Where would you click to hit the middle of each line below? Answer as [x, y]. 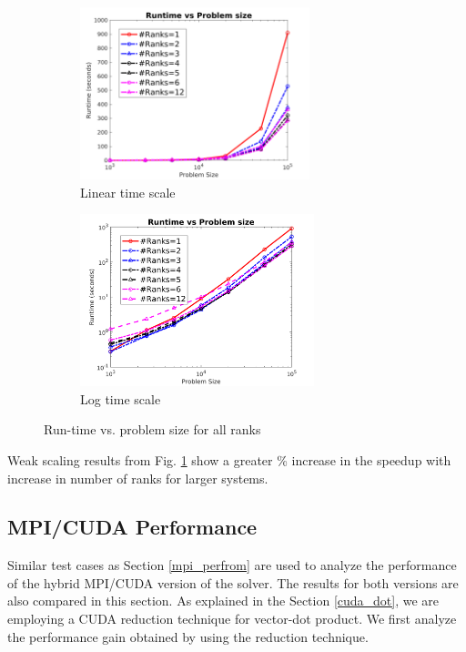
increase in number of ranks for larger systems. [138, 478]
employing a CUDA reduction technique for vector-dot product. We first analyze [232, 619]
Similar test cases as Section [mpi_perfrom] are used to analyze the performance [232, 565]
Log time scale [121, 398]
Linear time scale [128, 192]
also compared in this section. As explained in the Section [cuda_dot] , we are [223, 601]
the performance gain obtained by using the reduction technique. [188, 636]
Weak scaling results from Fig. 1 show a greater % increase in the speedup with [229, 459]
